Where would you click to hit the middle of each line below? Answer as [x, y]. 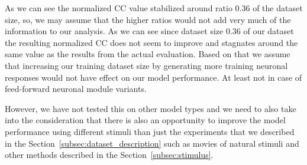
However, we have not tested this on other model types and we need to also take [151, 108]
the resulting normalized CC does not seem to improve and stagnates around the [151, 42]
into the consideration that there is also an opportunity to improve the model [145, 120]
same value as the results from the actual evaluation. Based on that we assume [148, 54]
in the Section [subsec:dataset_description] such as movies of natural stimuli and [152, 143]
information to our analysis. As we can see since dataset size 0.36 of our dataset [149, 31]
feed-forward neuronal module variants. [76, 89]
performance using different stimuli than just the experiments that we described [150, 131]
